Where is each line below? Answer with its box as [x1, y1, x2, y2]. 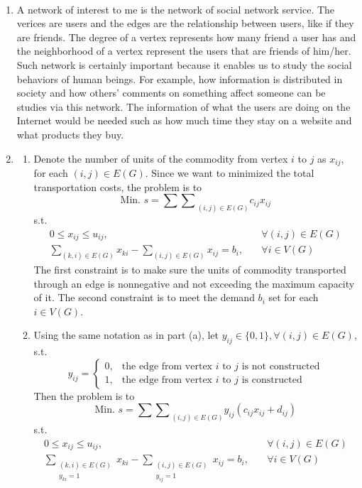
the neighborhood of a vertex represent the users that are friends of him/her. [16, 43, 351, 58]
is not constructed [241, 362, 320, 372]
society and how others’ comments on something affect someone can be [16, 85, 326, 100]
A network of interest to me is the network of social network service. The [16, 1, 335, 16]
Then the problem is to [33, 388, 135, 403]
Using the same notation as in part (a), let [33, 327, 219, 342]
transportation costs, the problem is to [33, 179, 202, 194]
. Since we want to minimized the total [145, 165, 314, 180]
